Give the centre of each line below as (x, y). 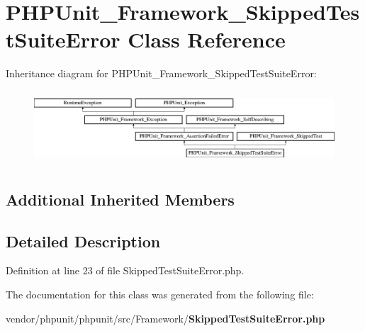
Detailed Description (83, 241)
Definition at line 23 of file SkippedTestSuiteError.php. (125, 270)
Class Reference (207, 39)
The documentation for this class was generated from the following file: (160, 294)
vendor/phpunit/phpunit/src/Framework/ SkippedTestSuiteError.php (165, 318)
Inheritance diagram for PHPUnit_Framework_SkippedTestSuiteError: (161, 73)
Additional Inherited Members (120, 199)
